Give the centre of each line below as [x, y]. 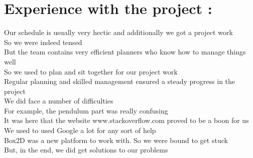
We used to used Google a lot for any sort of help [80, 130]
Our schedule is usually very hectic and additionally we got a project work [118, 32]
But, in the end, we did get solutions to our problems [86, 150]
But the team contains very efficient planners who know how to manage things [125, 52]
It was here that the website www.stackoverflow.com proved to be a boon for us [126, 120]
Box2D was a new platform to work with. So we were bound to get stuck [116, 140]
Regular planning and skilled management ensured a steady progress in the [120, 81]
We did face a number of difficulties [59, 101]
